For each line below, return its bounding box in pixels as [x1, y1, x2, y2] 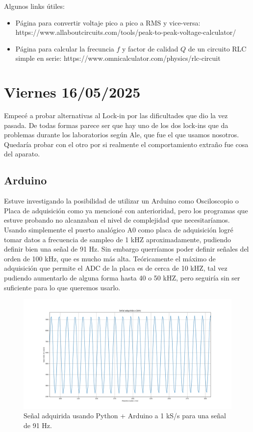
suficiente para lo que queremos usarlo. [4, 282, 121, 292]
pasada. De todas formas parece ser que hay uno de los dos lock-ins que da [4, 120, 228, 130]
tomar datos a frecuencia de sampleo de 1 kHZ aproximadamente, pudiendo [4, 234, 231, 244]
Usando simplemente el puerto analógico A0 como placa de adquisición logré [4, 225, 233, 235]
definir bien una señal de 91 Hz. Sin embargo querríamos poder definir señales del [4, 244, 249, 254]
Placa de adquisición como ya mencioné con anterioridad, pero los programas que [4, 205, 248, 215]
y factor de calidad [122, 43, 178, 53]
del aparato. [4, 149, 40, 159]
